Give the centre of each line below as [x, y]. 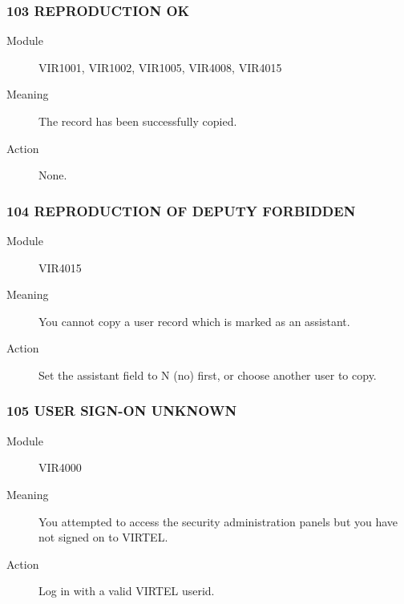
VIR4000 [60, 467]
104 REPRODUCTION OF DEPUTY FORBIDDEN [181, 210]
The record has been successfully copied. [138, 121]
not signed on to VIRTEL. [103, 537]
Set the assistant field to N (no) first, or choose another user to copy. [208, 374]
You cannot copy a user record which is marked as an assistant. [194, 321]
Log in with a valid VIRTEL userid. [127, 591]
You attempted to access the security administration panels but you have [218, 521]
